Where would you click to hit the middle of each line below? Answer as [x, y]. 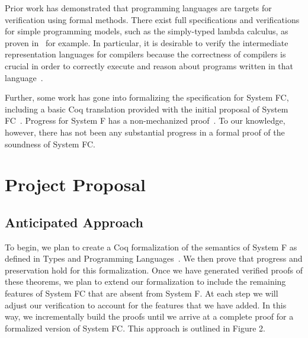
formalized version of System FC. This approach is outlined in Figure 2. [135, 328]
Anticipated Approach [74, 222]
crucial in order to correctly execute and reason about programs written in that [149, 65]
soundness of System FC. [50, 144]
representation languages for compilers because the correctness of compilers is [145, 54]
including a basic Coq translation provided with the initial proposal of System [147, 109]
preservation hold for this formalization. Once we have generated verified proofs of [154, 270]
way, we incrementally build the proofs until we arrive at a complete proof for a [149, 316]
